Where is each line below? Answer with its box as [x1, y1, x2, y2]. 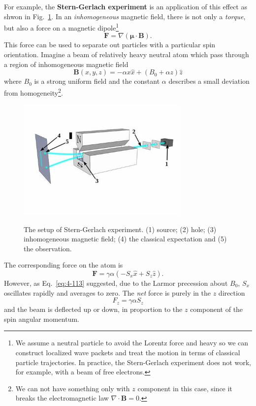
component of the [190, 304, 243, 314]
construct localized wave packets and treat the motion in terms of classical [15, 347, 240, 357]
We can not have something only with [15, 383, 130, 393]
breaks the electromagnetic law [15, 393, 109, 403]
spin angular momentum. [4, 313, 79, 324]
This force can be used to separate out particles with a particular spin [4, 39, 216, 50]
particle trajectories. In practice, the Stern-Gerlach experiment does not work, [15, 357, 251, 367]
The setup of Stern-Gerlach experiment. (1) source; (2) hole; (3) [24, 224, 217, 234]
